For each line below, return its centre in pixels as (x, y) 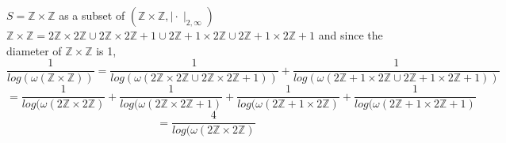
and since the (351, 35)
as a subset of (92, 15)
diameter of (34, 50)
